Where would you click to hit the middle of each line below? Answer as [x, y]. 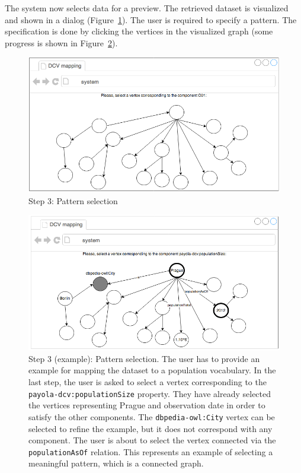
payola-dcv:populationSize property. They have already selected [150, 393]
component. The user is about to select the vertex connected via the [152, 440]
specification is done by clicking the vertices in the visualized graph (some [139, 31]
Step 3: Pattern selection [73, 200]
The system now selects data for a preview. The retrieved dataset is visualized [147, 8]
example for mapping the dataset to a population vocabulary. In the [152, 370]
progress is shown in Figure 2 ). [61, 42]
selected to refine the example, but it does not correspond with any [150, 428]
